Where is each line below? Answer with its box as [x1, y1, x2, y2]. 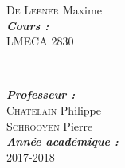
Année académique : [6, 133, 119, 150]
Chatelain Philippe [6, 101, 102, 118]
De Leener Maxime [6, 2, 102, 18]
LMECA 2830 [6, 33, 74, 49]
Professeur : [6, 86, 76, 103]
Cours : [6, 17, 49, 33]
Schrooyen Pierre [6, 117, 93, 134]
